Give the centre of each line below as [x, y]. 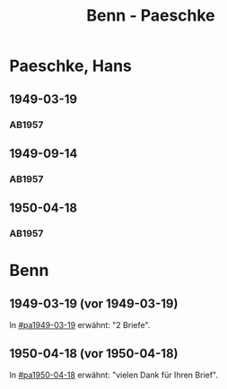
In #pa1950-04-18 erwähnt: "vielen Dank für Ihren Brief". [113, 375]
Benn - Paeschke [151, 16]
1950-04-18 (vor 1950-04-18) [94, 354]
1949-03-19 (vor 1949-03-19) [94, 303]
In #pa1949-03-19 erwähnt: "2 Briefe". [80, 325]
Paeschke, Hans [71, 66]
